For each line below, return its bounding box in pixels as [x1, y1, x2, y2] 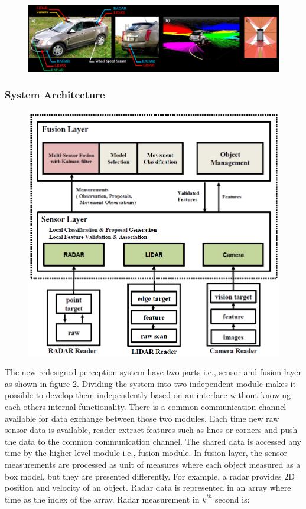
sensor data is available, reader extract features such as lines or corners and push [5, 423, 298, 436]
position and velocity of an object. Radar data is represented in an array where [5, 481, 291, 494]
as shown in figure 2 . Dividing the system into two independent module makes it [5, 377, 296, 389]
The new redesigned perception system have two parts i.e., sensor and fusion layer [5, 366, 301, 378]
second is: [215, 492, 250, 505]
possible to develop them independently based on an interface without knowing [5, 389, 291, 401]
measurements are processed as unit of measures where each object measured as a [5, 458, 301, 471]
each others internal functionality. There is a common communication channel [5, 400, 287, 413]
